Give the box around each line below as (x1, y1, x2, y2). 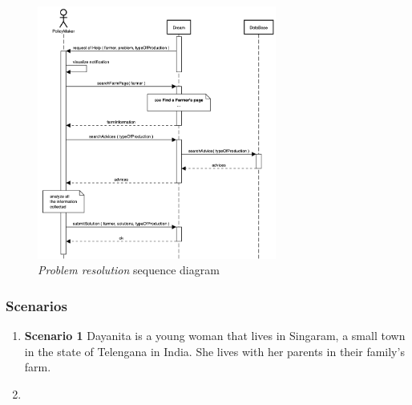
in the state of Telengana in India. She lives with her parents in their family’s (24, 342, 405, 359)
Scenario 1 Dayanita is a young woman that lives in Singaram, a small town (24, 327, 406, 344)
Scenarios (6, 295, 67, 315)
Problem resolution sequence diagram (38, 261, 220, 278)
